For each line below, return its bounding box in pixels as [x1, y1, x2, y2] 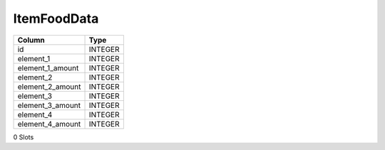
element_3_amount [17, 100, 81, 110]
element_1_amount [17, 63, 79, 73]
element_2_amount [17, 82, 81, 92]
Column [17, 35, 46, 45]
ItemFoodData [13, 11, 99, 26]
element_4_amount [17, 119, 81, 129]
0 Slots [13, 132, 34, 141]
